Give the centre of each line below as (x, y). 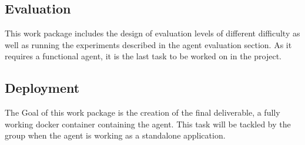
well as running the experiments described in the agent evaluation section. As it (148, 44)
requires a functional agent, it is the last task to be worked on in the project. (143, 56)
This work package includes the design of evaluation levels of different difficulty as (152, 33)
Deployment (42, 88)
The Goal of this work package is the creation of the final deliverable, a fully (143, 112)
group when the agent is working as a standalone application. (115, 135)
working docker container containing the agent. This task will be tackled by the (148, 124)
